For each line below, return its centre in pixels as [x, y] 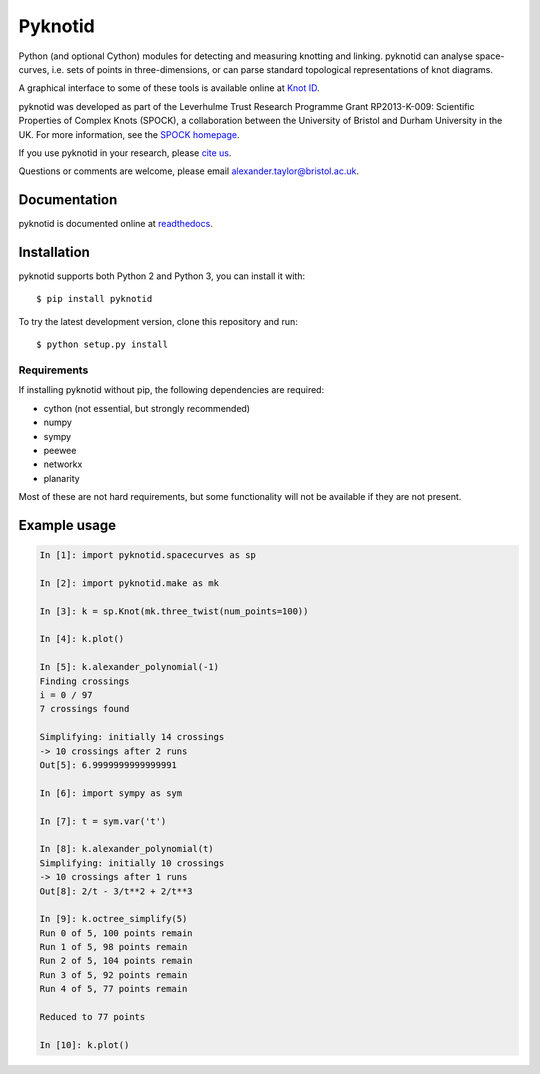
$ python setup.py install [102, 344]
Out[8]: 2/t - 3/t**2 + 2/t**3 [116, 891]
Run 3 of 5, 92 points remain [113, 974]
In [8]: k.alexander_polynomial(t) [126, 849]
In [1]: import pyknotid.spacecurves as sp [148, 555]
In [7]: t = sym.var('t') [103, 821]
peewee [60, 450]
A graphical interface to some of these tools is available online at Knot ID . [169, 88]
